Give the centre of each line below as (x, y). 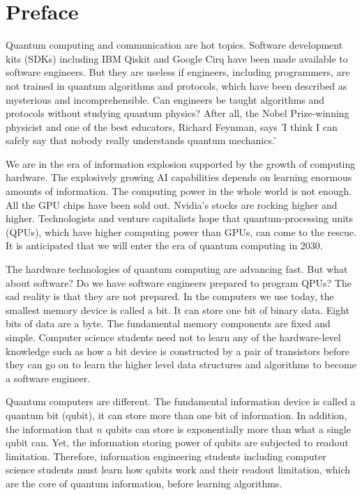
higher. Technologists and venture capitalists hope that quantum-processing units (180, 218)
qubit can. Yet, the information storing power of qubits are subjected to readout (177, 442)
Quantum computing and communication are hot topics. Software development (174, 45)
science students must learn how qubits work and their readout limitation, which (178, 470)
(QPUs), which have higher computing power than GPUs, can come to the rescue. (181, 231)
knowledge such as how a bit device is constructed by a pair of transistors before (178, 351)
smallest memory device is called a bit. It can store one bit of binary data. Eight (178, 309)
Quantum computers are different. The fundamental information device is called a (181, 401)
